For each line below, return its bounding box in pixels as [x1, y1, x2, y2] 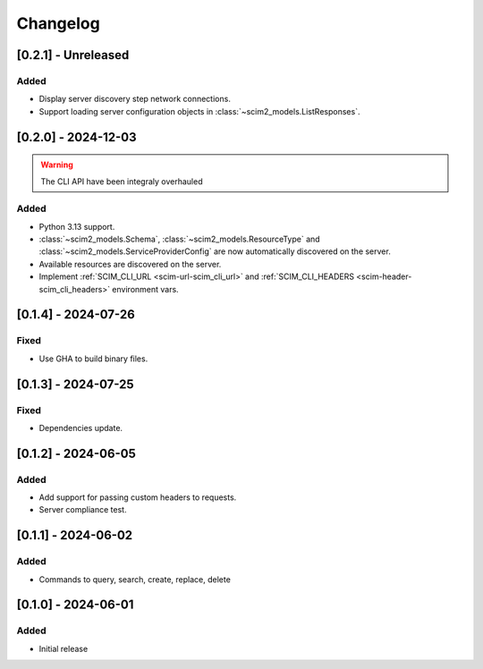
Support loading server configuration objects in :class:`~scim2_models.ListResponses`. [38, 106, 360, 116]
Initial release [38, 643, 89, 654]
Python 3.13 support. [38, 221, 115, 232]
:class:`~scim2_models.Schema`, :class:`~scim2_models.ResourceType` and [38, 233, 321, 245]
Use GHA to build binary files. [38, 353, 148, 364]
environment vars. [112, 284, 179, 294]
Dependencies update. [38, 422, 123, 433]
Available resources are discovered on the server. [38, 258, 222, 269]
